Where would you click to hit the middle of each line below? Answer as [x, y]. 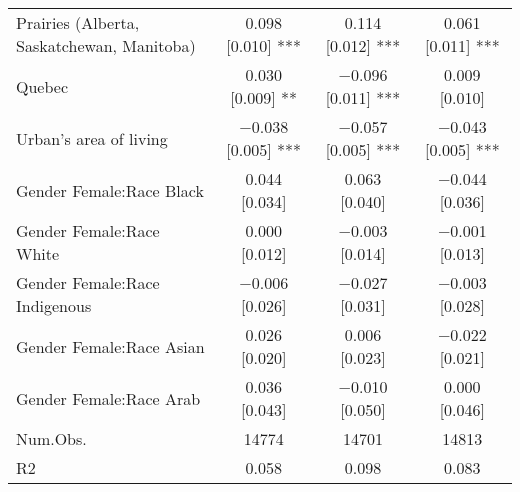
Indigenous [54, 305]
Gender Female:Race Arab [108, 398]
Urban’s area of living [92, 138]
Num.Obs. [51, 438]
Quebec [42, 86]
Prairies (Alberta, [78, 22]
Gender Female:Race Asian [110, 346]
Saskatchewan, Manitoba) [106, 45]
